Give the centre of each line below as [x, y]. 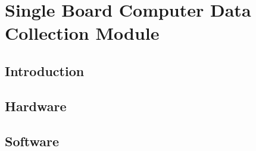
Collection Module [82, 33]
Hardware [36, 106]
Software [32, 141]
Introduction [45, 70]
